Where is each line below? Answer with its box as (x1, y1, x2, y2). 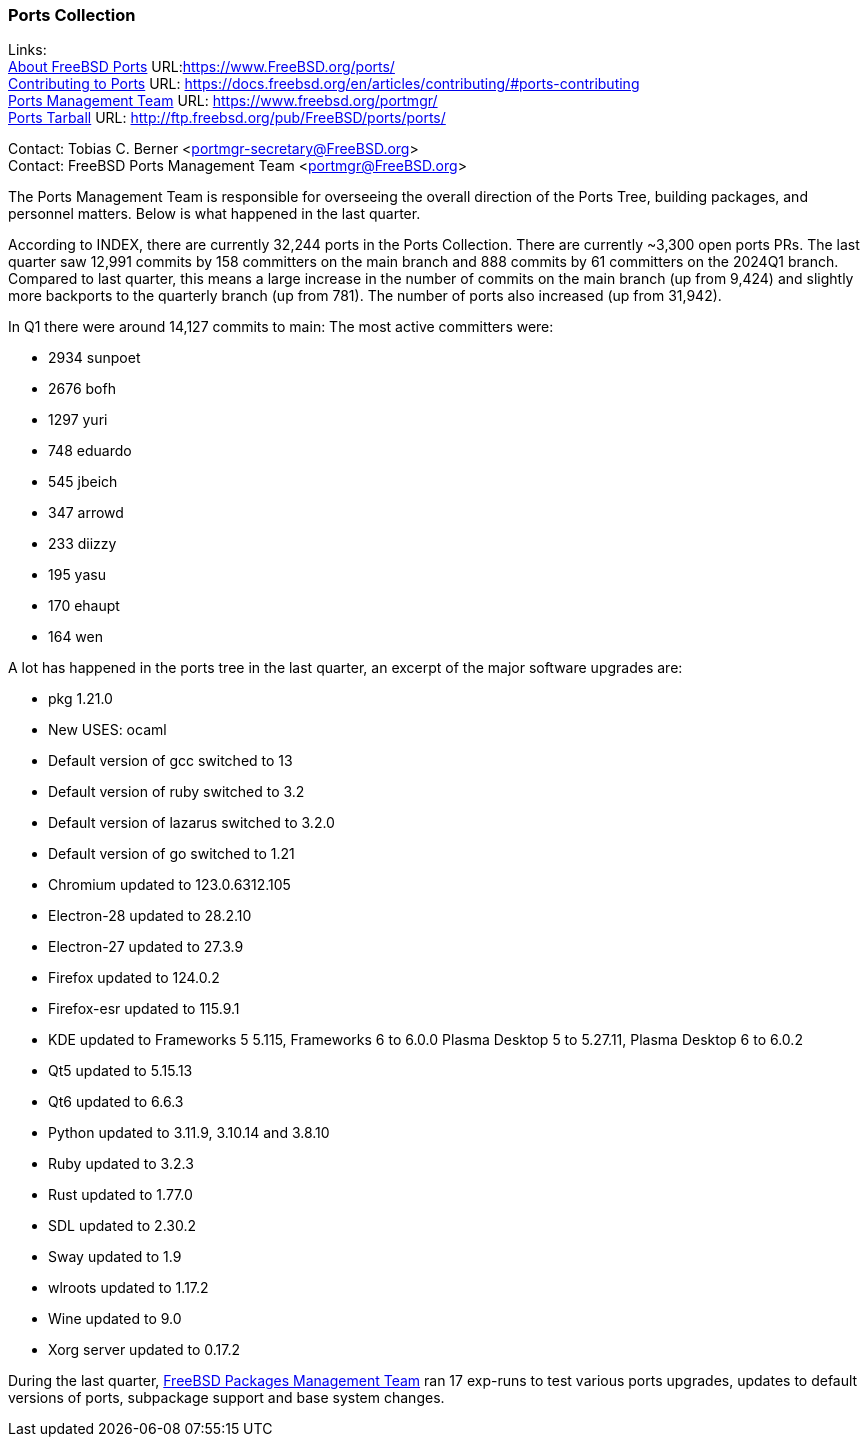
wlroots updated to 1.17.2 (48, 1279, 209, 1297)
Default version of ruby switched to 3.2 (48, 783, 305, 801)
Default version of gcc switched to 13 (48, 752, 293, 770)
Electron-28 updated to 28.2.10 (48, 907, 252, 925)
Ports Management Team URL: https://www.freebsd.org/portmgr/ (8, 92, 438, 110)
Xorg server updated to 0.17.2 (48, 1341, 241, 1359)
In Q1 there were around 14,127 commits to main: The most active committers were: (8, 318, 554, 336)
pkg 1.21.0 (48, 690, 113, 708)
